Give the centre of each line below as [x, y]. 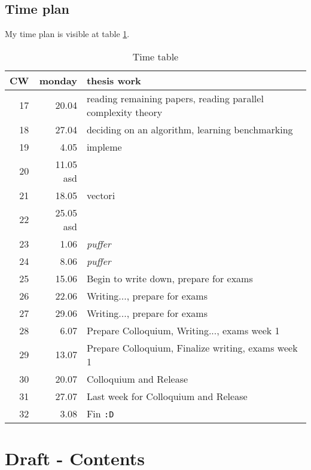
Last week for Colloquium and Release [167, 396]
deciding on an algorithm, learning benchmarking [190, 129]
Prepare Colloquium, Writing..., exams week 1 [183, 330]
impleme [104, 147]
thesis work [114, 80]
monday [58, 80]
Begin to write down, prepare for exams [170, 278]
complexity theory [124, 112]
